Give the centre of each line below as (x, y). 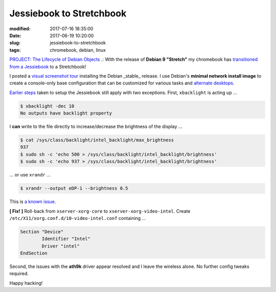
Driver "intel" (61, 246)
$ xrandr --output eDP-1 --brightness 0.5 (74, 188)
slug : (15, 43)
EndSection (34, 253)
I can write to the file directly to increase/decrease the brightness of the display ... (96, 127)
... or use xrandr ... (30, 175)
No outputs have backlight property (66, 113)
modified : (20, 29)
